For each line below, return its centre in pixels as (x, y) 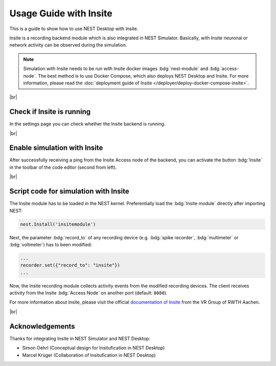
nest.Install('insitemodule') (58, 224)
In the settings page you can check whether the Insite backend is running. (87, 124)
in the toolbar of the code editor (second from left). (63, 167)
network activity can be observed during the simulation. (68, 45)
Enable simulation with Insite (56, 148)
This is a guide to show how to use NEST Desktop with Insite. (74, 29)
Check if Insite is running (50, 112)
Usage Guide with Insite (61, 13)
